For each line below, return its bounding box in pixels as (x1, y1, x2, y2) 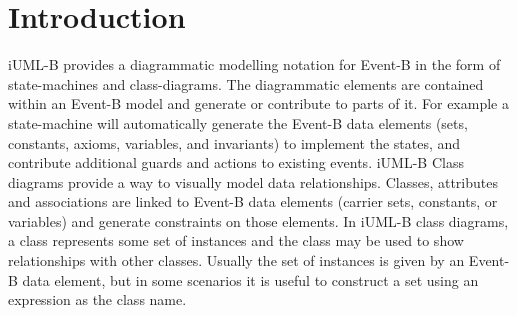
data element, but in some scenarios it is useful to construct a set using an (22, 269, 479, 290)
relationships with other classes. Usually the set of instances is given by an (8, 250, 465, 271)
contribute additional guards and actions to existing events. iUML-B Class (8, 152, 464, 173)
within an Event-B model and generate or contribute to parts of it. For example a (8, 93, 509, 114)
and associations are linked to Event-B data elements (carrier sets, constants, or (8, 191, 498, 212)
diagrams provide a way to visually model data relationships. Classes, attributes (8, 171, 498, 192)
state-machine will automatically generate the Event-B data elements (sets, (8, 112, 468, 133)
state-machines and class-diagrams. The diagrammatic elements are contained (8, 73, 484, 94)
